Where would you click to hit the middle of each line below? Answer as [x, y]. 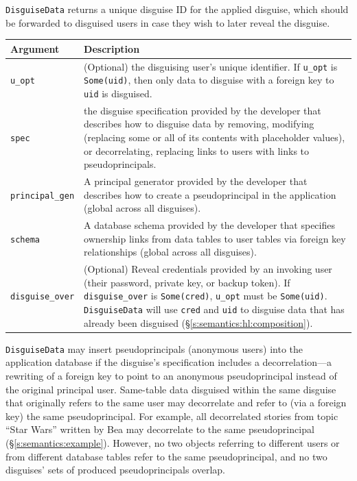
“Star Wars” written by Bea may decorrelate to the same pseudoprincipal [160, 429]
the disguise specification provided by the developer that [203, 110]
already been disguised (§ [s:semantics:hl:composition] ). [198, 322]
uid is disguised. [118, 93]
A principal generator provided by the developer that [196, 181]
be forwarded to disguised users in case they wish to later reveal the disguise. [168, 22]
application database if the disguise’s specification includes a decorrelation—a [169, 362]
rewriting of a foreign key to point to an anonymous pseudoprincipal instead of [171, 375]
